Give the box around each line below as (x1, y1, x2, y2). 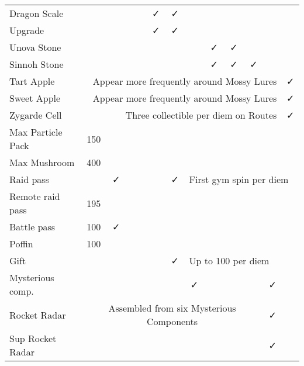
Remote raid (9, 189, 60, 203)
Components (146, 315, 198, 328)
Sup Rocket (9, 332, 57, 345)
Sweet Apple (9, 91, 61, 105)
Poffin (9, 237, 33, 250)
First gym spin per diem (189, 172, 289, 186)
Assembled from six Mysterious (108, 301, 236, 315)
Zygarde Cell (9, 108, 62, 122)
